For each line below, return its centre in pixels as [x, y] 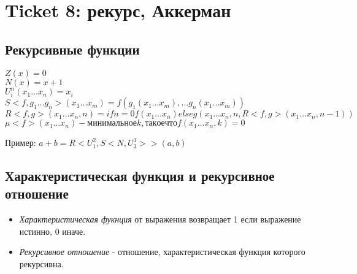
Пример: [21, 143]
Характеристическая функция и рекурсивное [140, 176]
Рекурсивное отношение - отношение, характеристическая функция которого [162, 252]
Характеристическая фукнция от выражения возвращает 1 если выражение [160, 219]
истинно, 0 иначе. [52, 231]
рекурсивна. [41, 264]
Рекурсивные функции [72, 49]
